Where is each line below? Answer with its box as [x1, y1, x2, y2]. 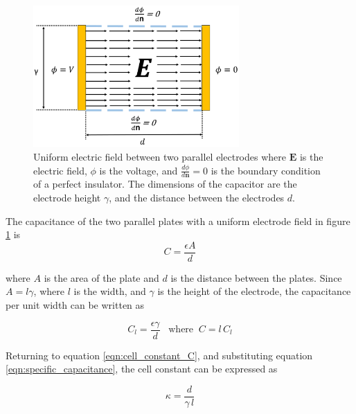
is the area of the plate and [44, 270, 159, 285]
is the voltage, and [99, 163, 178, 177]
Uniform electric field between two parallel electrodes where [33, 149, 287, 163]
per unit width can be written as [6, 297, 145, 312]
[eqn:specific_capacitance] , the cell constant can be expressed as [6, 361, 278, 376]
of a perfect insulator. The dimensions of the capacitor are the [33, 177, 297, 191]
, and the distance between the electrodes [109, 190, 285, 204]
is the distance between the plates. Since [170, 270, 342, 285]
